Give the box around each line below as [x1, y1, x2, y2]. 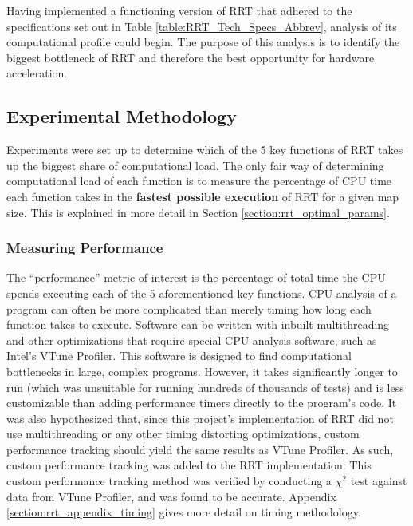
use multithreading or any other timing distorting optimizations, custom [6, 425, 360, 442]
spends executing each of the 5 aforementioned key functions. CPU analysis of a [6, 284, 397, 301]
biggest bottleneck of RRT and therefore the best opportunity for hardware [6, 49, 375, 65]
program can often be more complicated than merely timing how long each [6, 300, 372, 317]
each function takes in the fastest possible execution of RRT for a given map [6, 188, 399, 204]
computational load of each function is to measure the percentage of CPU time [6, 172, 392, 189]
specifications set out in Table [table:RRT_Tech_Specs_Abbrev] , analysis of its [6, 18, 397, 34]
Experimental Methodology [6, 104, 237, 129]
